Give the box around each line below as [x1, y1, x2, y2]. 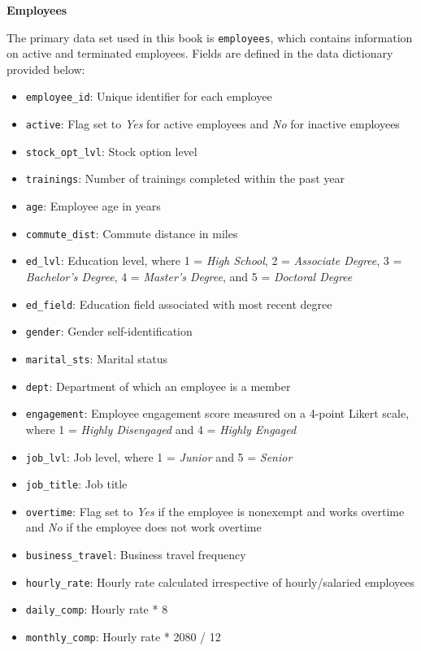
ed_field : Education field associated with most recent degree [25, 295, 332, 312]
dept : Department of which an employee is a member [25, 377, 291, 394]
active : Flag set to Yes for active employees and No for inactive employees [25, 115, 400, 132]
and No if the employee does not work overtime [25, 519, 262, 536]
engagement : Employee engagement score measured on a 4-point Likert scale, [25, 405, 410, 422]
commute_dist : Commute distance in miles [25, 224, 238, 241]
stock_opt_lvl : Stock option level [25, 142, 197, 159]
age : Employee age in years [25, 197, 161, 215]
